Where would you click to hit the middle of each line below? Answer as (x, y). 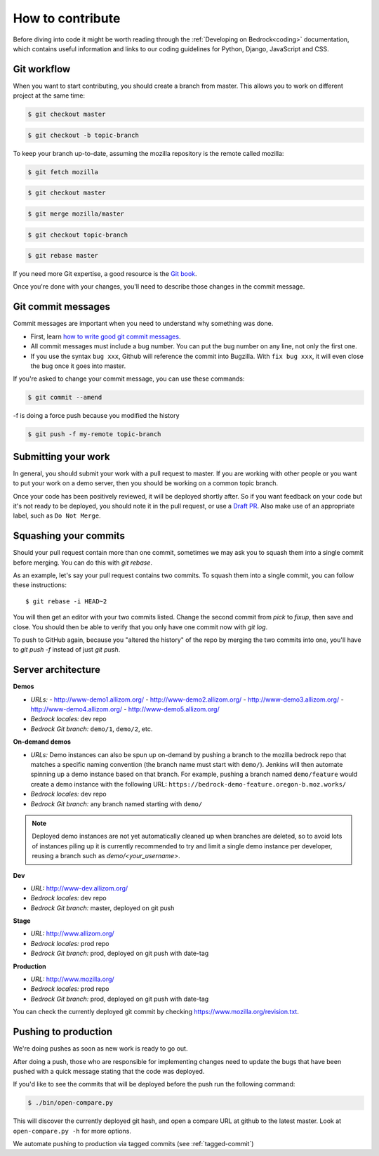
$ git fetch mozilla (63, 172)
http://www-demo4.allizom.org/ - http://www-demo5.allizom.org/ (125, 709)
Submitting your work (61, 457)
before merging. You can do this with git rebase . (82, 563)
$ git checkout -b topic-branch (84, 135)
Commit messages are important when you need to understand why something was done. (143, 324)
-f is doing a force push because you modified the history (96, 416)
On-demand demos (42, 742)
